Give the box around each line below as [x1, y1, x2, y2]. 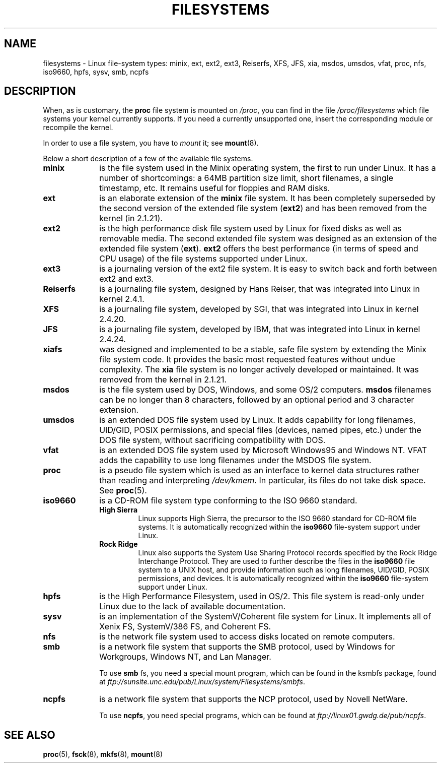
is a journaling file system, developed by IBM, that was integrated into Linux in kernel [99, 324, 420, 335]
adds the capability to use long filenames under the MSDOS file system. [99, 455, 372, 466]
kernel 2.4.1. [99, 294, 144, 304]
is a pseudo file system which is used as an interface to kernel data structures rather [99, 465, 420, 476]
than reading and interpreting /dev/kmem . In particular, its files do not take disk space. [99, 475, 426, 486]
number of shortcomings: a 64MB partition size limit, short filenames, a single [99, 173, 394, 183]
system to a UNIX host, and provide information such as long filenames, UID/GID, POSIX [138, 565, 429, 574]
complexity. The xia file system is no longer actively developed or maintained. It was [99, 364, 419, 375]
